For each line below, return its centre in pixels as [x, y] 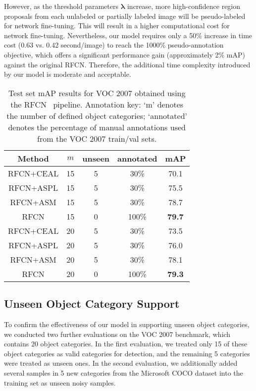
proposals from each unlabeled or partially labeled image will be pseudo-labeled [125, 16]
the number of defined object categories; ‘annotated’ [97, 115]
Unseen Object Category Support [92, 304]
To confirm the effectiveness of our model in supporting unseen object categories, [127, 324]
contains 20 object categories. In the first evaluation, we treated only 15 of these [126, 344]
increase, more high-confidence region [184, 6]
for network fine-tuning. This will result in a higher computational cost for [117, 26]
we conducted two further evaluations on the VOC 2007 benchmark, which [117, 334]
